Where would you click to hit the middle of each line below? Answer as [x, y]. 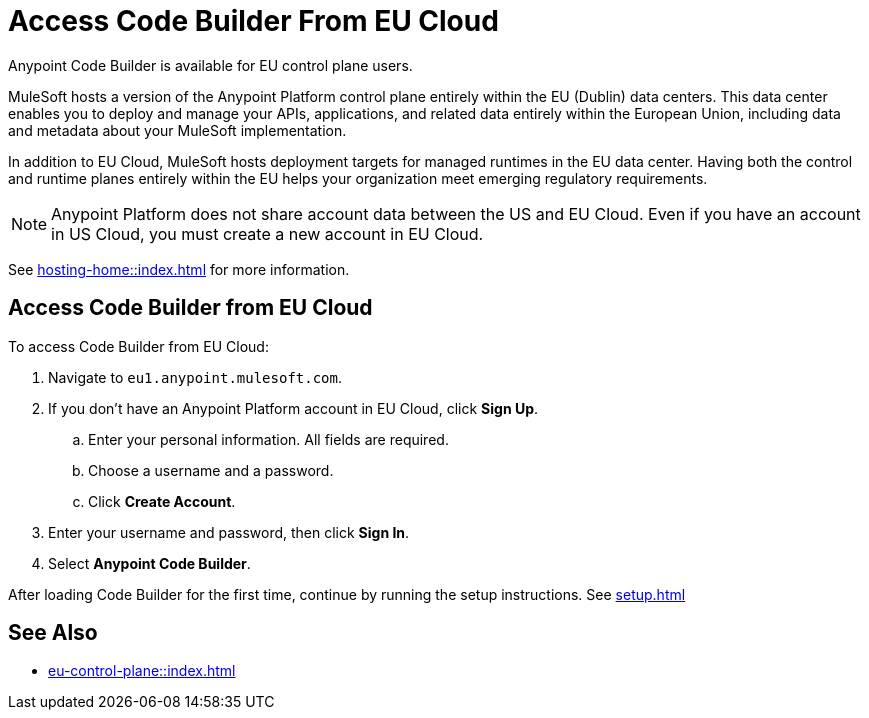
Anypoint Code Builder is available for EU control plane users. [210, 65]
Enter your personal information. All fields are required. [268, 439]
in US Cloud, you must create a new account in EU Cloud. [267, 233]
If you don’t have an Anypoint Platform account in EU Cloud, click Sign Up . [293, 408]
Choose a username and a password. [211, 470]
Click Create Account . [162, 501]
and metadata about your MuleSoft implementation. [177, 130]
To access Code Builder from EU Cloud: [138, 346]
